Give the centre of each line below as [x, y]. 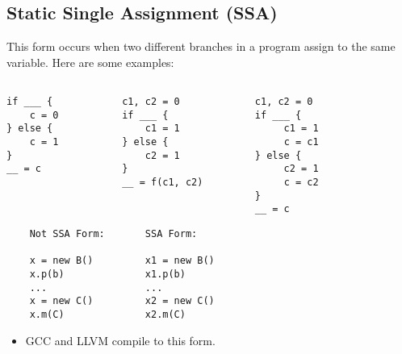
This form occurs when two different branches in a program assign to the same [201, 46]
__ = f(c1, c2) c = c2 [220, 182]
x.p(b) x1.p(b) [107, 274]
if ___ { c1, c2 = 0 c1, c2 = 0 [160, 102]
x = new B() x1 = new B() [122, 261]
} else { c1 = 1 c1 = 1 [163, 129]
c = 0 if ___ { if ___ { [165, 115]
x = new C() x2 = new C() [122, 301]
